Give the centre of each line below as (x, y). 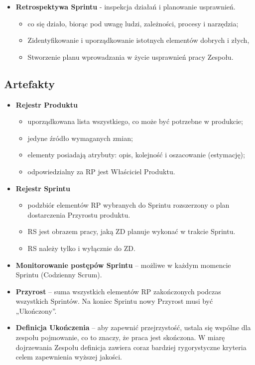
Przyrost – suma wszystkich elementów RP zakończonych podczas (118, 291)
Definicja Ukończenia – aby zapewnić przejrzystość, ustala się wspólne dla (133, 327)
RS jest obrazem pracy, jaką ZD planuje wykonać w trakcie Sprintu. (131, 231)
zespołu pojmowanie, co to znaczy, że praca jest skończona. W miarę (120, 337)
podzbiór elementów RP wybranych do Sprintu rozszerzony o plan (128, 205)
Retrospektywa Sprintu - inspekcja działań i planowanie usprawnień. (126, 6)
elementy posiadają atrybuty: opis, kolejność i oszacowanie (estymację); (136, 155)
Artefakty (29, 83)
